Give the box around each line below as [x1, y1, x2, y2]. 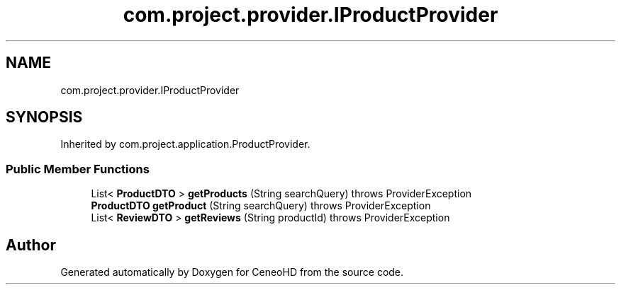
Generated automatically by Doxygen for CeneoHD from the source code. [60, 266, 404, 279]
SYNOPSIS [6, 108, 83, 127]
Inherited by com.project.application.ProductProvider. [60, 138, 310, 151]
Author [6, 236, 56, 254]
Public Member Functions [6, 161, 150, 176]
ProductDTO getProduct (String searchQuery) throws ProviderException [91, 199, 431, 212]
